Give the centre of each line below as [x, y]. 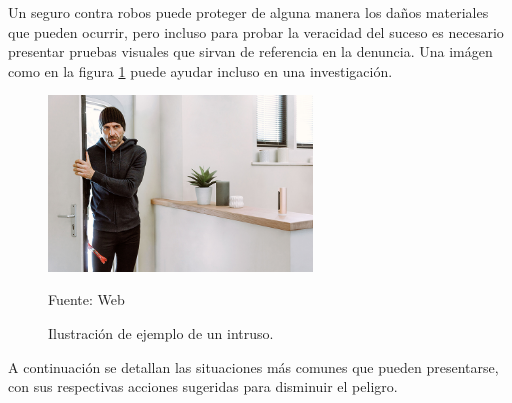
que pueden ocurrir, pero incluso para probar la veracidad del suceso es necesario [256, 31]
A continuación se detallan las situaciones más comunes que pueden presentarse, [253, 366]
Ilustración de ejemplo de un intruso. [161, 332]
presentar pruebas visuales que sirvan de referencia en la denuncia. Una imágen [250, 51]
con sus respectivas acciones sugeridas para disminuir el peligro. [203, 386]
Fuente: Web [86, 299]
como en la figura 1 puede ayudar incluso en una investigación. [200, 70]
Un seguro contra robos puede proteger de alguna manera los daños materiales [248, 12]
